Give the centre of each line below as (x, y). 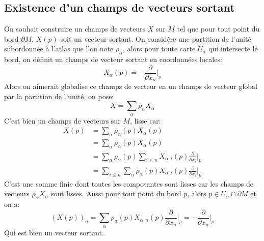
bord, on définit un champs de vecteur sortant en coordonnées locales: (113, 59)
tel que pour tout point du (218, 29)
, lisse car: (145, 120)
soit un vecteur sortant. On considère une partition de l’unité (156, 38)
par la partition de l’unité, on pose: (59, 96)
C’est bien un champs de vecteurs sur (62, 120)
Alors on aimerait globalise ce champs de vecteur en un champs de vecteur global (131, 86)
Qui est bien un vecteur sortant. (54, 232)
